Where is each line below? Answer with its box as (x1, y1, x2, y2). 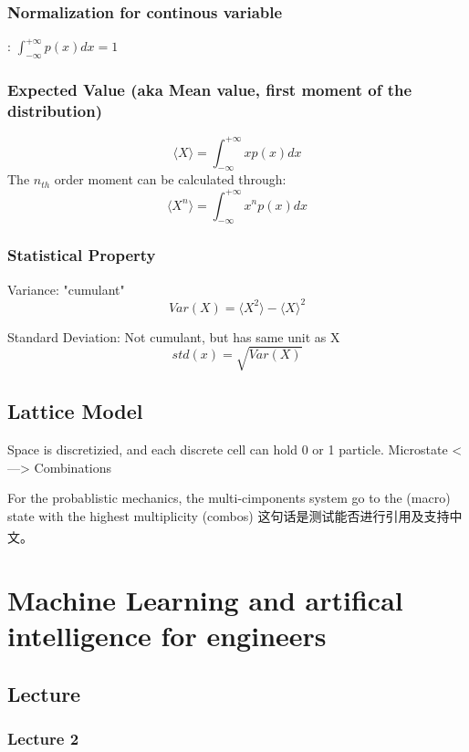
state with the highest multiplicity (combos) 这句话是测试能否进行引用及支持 (7, 506, 450, 525)
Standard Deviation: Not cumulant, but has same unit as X (7, 327, 340, 346)
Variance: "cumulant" (7, 279, 125, 298)
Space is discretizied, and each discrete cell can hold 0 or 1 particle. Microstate (7, 440, 448, 458)
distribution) (7, 99, 102, 121)
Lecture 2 (7, 726, 79, 749)
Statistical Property (7, 244, 156, 266)
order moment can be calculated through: (54, 170, 287, 189)
